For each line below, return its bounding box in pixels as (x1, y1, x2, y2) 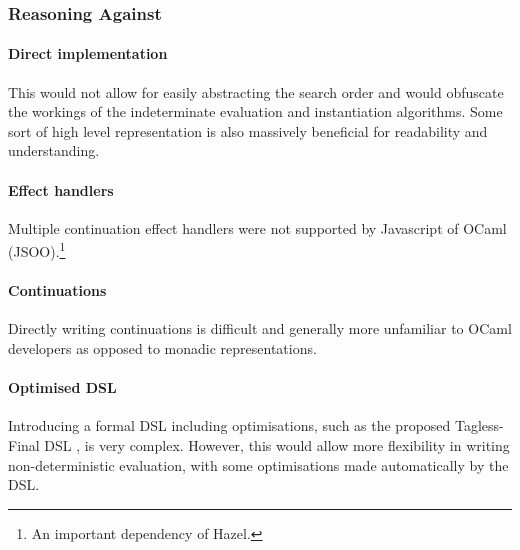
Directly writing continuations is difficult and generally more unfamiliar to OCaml (8, 318, 512, 339)
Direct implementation (8, 43, 168, 64)
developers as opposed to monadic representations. (8, 338, 317, 359)
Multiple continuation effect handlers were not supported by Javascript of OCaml (8, 217, 507, 238)
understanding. (8, 140, 100, 161)
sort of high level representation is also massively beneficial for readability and (8, 120, 488, 141)
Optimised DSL (8, 377, 117, 398)
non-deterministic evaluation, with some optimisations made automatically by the (8, 454, 509, 475)
